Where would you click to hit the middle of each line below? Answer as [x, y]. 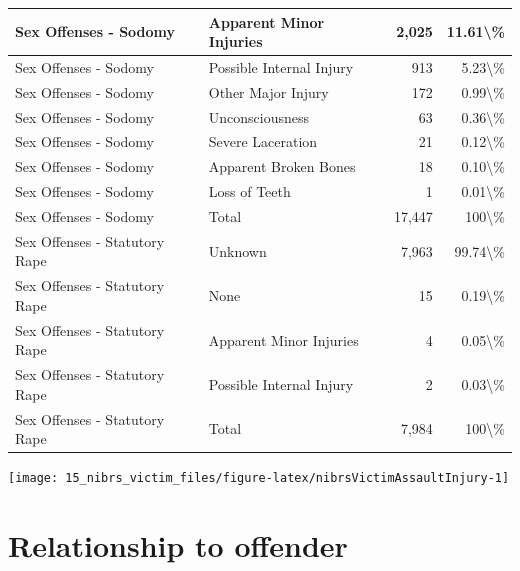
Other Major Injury [268, 91]
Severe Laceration [263, 141]
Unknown [237, 250]
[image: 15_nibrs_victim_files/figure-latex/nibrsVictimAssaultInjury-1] [259, 478]
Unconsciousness [259, 116]
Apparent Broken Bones [282, 166]
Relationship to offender [178, 545]
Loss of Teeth [249, 191]
